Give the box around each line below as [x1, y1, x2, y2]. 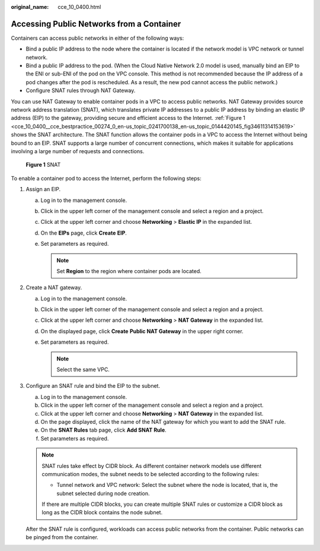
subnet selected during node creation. [56, 490, 151, 497]
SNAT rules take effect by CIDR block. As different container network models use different [41, 462, 262, 469]
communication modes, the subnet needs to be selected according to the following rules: [41, 470, 260, 477]
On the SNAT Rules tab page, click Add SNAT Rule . [40, 426, 167, 433]
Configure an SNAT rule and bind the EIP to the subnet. [25, 382, 160, 389]
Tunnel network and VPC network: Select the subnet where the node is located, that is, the [56, 482, 278, 489]
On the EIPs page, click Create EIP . [40, 229, 127, 236]
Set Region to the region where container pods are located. [56, 267, 201, 274]
